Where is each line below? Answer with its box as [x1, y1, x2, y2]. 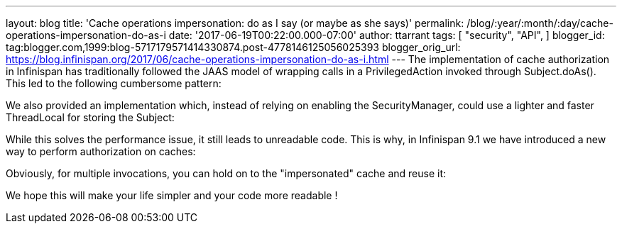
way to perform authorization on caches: [6, 145, 196, 157]
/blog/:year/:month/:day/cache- [466, 17, 613, 29]
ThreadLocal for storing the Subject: [6, 111, 175, 123]
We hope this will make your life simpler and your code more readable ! [6, 189, 338, 201]
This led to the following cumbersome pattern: [6, 77, 222, 89]
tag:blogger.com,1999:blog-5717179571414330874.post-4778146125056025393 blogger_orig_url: [6, 41, 461, 53]
